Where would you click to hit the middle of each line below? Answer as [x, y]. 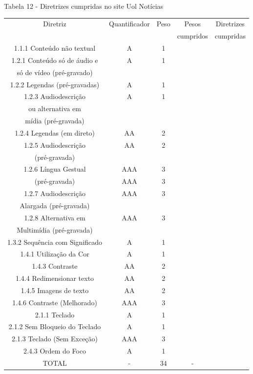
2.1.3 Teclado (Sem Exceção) [55, 339]
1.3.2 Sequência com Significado [55, 242]
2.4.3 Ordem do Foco [55, 351]
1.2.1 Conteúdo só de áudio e [55, 60]
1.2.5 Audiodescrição [55, 145]
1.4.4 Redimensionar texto [55, 278]
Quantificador [129, 24]
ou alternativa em [55, 108]
